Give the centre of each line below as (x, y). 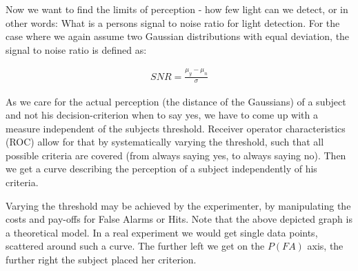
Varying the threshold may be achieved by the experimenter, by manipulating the (178, 205)
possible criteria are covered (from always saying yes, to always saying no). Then (176, 155)
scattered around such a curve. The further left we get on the (135, 246)
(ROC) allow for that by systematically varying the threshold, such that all (165, 142)
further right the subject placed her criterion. (101, 260)
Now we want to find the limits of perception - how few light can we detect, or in (177, 9)
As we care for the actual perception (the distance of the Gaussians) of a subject (176, 101)
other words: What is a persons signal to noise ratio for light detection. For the (173, 22)
